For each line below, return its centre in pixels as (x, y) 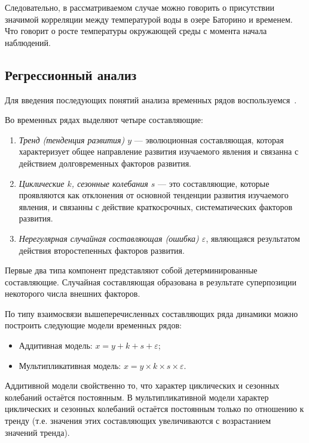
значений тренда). (37, 432)
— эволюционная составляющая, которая (209, 139)
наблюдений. (28, 42)
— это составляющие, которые (213, 183)
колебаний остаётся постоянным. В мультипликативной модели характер (137, 397)
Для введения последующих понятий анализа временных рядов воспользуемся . (151, 99)
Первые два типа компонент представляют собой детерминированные (131, 270)
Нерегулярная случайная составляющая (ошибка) (109, 238)
